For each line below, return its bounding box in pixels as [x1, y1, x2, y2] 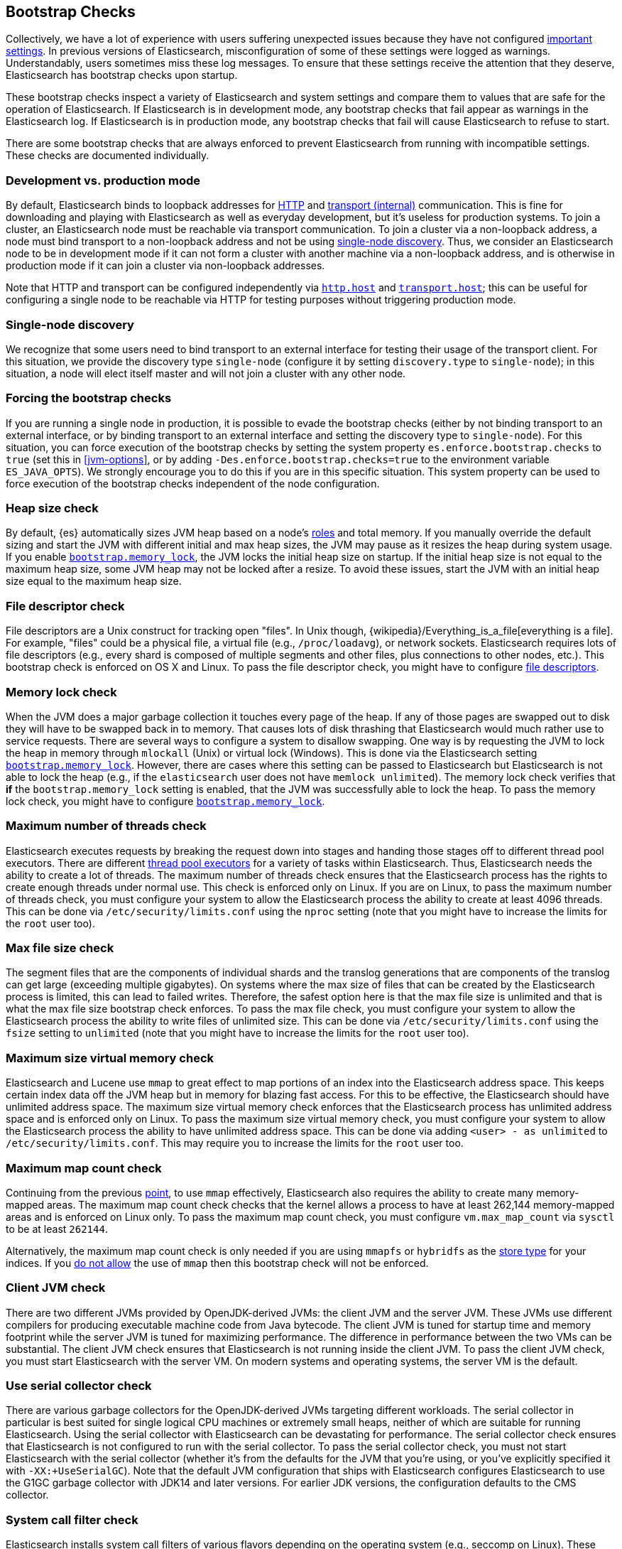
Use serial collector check [6, 1378, 152, 1393]
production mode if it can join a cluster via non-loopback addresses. [6, 259, 325, 272]
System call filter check [6, 1512, 138, 1527]
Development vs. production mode [6, 173, 201, 188]
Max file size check [6, 941, 114, 956]
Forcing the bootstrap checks [6, 391, 172, 406]
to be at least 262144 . [6, 1222, 108, 1235]
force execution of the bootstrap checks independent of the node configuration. [6, 477, 380, 490]
